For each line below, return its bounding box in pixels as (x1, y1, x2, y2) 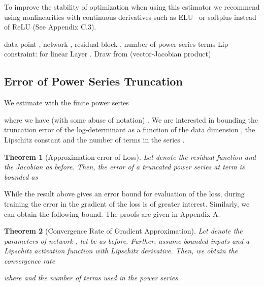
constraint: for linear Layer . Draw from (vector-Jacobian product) (4, 48, 211, 59)
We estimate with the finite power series (4, 97, 129, 108)
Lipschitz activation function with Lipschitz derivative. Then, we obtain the (4, 245, 238, 256)
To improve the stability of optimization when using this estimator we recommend (4, 2, 260, 12)
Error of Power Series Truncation (4, 73, 183, 89)
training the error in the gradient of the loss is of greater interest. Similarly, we (4, 198, 250, 209)
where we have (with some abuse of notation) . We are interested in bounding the (4, 114, 258, 125)
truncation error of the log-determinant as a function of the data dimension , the (4, 124, 255, 135)
